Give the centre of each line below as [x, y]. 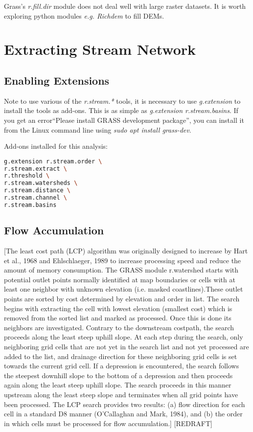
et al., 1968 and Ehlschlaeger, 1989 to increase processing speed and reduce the [123, 260]
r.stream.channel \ [35, 198]
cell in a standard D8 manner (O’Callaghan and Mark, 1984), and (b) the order [123, 414]
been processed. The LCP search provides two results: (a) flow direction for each [125, 404]
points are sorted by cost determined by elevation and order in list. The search [122, 299]
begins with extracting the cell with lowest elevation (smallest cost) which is [118, 308]
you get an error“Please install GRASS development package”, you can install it [124, 120]
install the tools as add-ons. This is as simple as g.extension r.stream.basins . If [121, 110]
